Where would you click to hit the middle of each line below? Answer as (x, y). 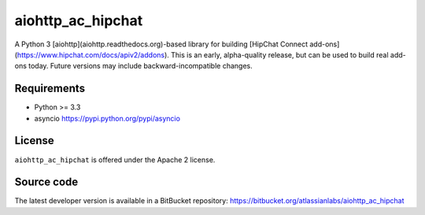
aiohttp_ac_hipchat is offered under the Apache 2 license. (115, 159)
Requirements (50, 89)
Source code (46, 182)
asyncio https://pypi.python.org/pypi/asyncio (107, 118)
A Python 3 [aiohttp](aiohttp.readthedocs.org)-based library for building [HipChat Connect (161, 44)
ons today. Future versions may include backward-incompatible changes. (133, 66)
